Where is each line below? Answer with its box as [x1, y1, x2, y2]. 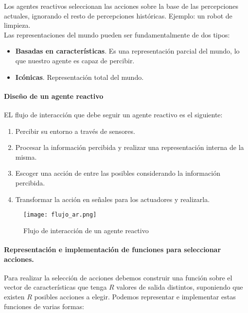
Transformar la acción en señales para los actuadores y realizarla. [15, 194, 210, 204]
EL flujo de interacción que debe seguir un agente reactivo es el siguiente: [4, 109, 223, 119]
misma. [15, 151, 37, 162]
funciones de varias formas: [4, 301, 84, 311]
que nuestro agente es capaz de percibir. [15, 55, 135, 65]
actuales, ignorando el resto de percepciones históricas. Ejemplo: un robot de [4, 10, 232, 20]
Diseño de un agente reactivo [4, 91, 104, 101]
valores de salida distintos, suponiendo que [116, 282, 243, 292]
